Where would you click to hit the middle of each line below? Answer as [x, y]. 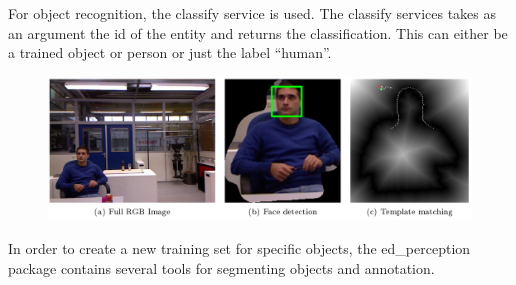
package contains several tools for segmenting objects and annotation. [221, 267]
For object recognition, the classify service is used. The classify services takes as [252, 13]
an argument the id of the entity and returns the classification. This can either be [258, 32]
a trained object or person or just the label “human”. [170, 52]
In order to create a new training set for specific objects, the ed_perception [239, 248]
